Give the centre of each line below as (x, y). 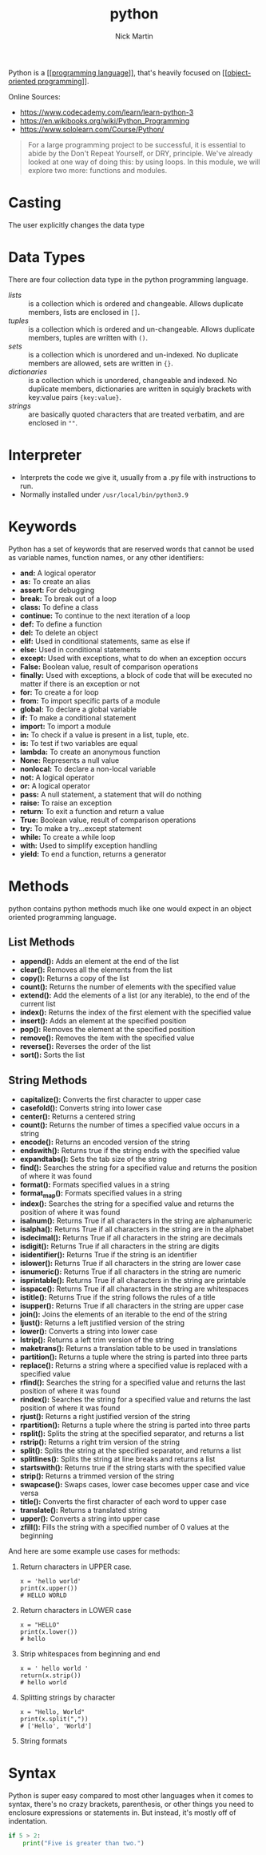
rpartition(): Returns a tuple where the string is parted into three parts (135, 1425)
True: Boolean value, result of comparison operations (108, 820)
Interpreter (45, 455)
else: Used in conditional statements (80, 649)
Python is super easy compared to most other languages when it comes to (131, 1795)
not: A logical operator (57, 777)
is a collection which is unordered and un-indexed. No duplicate (133, 354)
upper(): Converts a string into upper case (90, 1518)
